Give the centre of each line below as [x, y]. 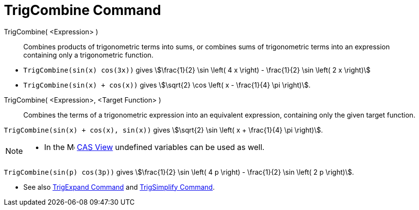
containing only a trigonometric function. [88, 55]
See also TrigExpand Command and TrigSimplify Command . [119, 187]
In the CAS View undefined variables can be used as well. [154, 147]
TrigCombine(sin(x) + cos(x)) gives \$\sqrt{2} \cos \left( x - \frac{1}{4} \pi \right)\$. [167, 85]
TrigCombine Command [83, 10]
